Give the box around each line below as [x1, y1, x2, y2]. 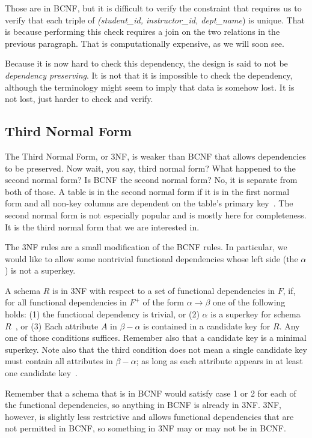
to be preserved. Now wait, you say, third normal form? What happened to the [5, 161, 296, 174]
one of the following [212, 296, 286, 308]
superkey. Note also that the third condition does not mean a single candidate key [5, 343, 307, 355]
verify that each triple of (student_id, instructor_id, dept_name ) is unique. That [5, 13, 305, 26]
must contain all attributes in [5, 355, 113, 367]
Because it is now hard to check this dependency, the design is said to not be [5, 57, 288, 70]
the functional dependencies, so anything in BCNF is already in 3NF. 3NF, [5, 398, 281, 411]
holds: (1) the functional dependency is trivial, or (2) [5, 308, 200, 320]
